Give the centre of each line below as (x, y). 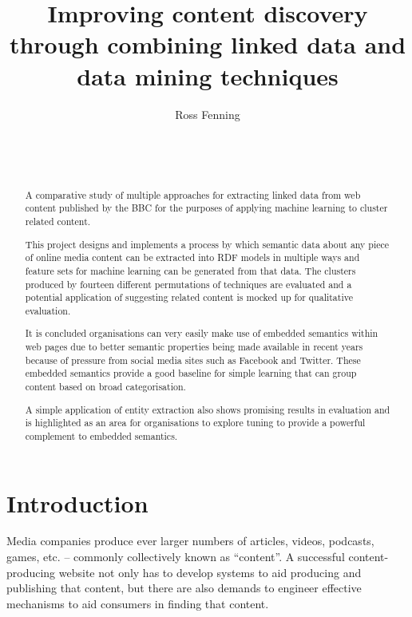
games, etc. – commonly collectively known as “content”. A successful (176, 557)
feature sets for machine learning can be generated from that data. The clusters (190, 270)
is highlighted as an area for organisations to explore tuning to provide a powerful (195, 423)
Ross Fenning (208, 114)
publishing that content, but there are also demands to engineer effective (184, 588)
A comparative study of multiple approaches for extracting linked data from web (193, 194)
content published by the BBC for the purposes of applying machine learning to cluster (206, 208)
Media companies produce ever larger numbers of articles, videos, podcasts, (190, 541)
